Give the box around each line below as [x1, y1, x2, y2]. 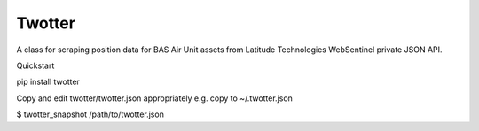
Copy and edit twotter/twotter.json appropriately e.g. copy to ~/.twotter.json [16, 93, 293, 104]
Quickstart [16, 60, 55, 71]
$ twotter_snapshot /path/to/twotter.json [16, 109, 164, 119]
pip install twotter [16, 76, 80, 88]
